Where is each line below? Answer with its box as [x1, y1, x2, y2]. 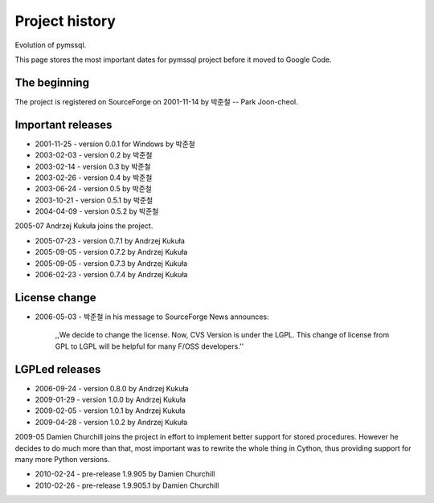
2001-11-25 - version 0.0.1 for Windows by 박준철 [35, 139, 196, 149]
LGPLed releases [14, 362, 101, 376]
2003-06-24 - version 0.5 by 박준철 [35, 184, 153, 194]
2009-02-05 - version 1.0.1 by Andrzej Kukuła [35, 406, 186, 415]
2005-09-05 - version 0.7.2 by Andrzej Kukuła [35, 247, 188, 257]
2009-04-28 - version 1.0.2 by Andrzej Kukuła [35, 417, 188, 427]
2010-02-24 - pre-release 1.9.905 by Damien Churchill [35, 469, 215, 479]
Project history [14, 12, 117, 30]
